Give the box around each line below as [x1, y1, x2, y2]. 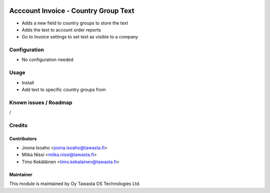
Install [21, 79, 34, 85]
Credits [9, 121, 27, 128]
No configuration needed [21, 56, 73, 62]
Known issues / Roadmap [9, 99, 72, 106]
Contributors [9, 135, 37, 141]
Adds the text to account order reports [21, 26, 101, 32]
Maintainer [9, 171, 32, 177]
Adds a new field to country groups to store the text [21, 20, 128, 26]
